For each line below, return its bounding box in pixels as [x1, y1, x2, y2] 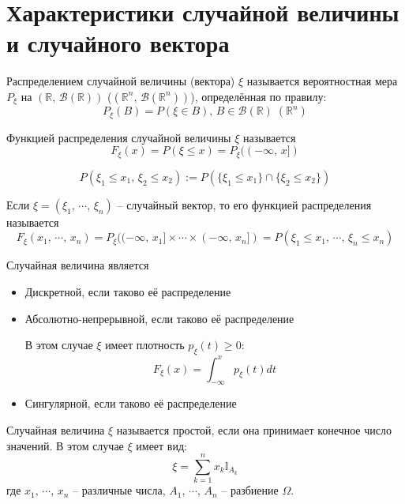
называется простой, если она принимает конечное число [116, 421, 392, 438]
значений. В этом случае [6, 437, 124, 453]
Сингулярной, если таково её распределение [24, 395, 237, 412]
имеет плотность [105, 337, 185, 353]
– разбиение [221, 482, 279, 498]
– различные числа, [73, 482, 166, 498]
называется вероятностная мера [246, 73, 398, 89]
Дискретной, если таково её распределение [24, 284, 231, 300]
